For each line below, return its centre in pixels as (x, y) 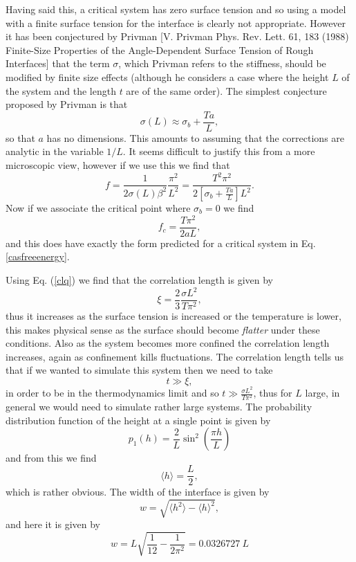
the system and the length (61, 90)
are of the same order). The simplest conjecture (226, 90)
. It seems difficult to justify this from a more (219, 151)
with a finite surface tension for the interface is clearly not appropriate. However (176, 22)
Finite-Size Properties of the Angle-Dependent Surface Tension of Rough (160, 49)
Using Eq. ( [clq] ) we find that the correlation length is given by (140, 279)
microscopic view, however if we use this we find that (118, 165)
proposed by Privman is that (67, 104)
